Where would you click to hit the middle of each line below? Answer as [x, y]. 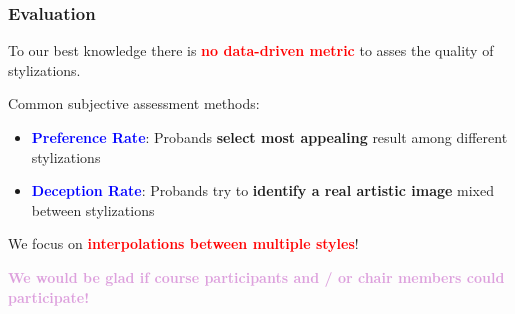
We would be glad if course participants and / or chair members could [256, 276]
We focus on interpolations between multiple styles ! [183, 243]
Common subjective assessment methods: [134, 103]
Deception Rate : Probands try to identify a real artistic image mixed [263, 190]
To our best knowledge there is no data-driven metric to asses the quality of [251, 50]
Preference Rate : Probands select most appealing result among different [269, 137]
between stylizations [93, 209]
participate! [49, 296]
